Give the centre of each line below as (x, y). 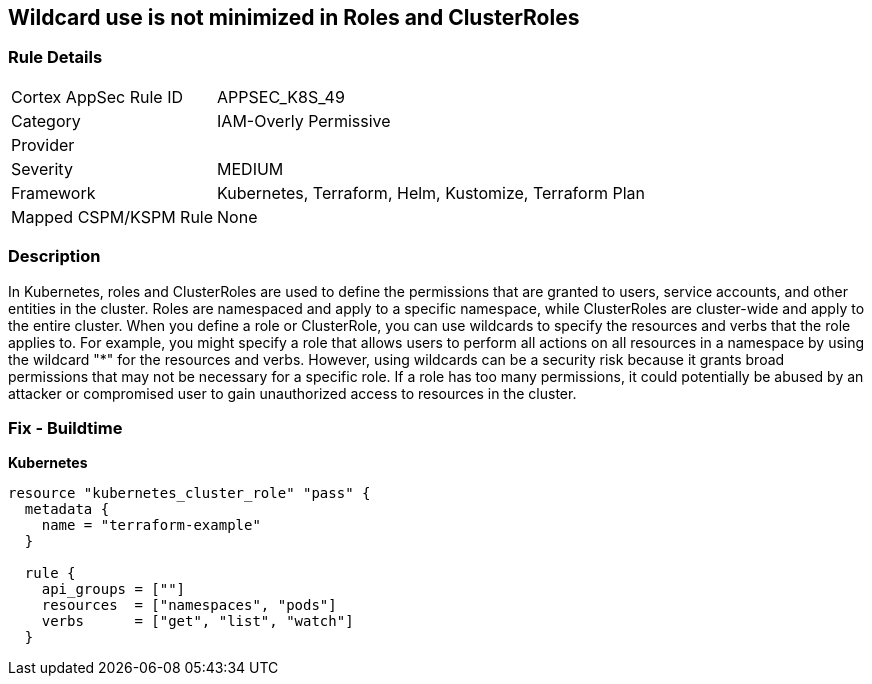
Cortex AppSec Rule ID (97, 96)
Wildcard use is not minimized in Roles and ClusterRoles (294, 17)
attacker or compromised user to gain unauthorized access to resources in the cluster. (292, 393)
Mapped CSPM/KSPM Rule (112, 216)
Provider (43, 144)
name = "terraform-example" (151, 525)
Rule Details (55, 57)
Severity (42, 168)
